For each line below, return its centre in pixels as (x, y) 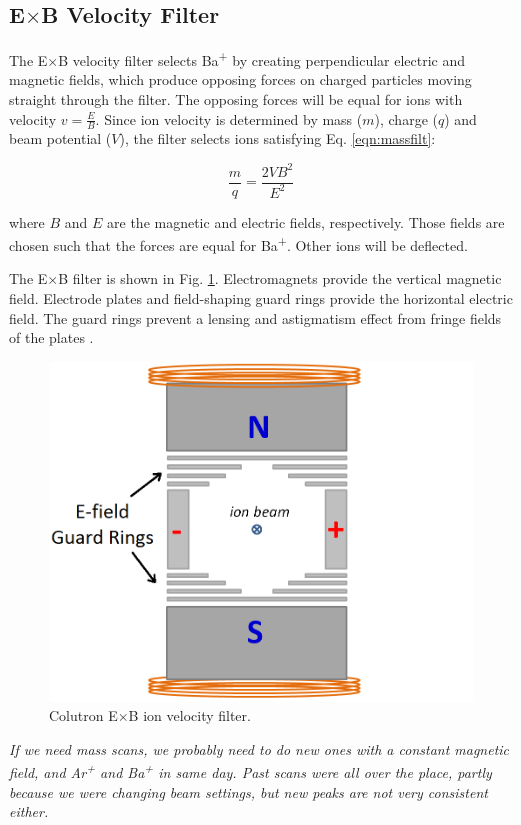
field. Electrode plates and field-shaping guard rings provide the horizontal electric (261, 298)
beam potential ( (60, 138)
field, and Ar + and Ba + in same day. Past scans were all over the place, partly (250, 770)
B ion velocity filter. (189, 715)
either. (29, 811)
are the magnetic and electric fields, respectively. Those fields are (306, 221)
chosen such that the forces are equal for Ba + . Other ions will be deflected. (238, 243)
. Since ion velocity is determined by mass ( (229, 118)
